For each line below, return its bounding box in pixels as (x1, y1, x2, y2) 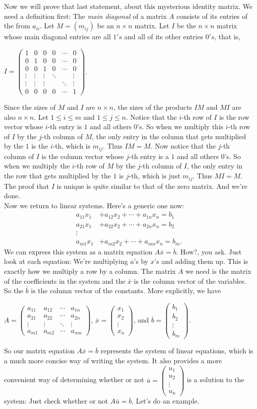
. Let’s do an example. (131, 396, 199, 406)
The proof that (4, 180, 50, 191)
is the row (219, 111, 250, 122)
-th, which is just (128, 170, 181, 181)
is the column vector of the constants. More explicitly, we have (31, 285, 221, 296)
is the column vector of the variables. (133, 275, 247, 286)
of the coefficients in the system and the (4, 275, 126, 286)
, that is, (214, 31, 241, 42)
